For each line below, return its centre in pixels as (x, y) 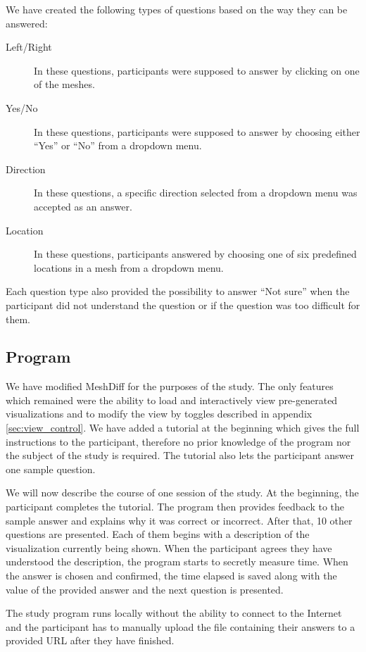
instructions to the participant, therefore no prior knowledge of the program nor (178, 441)
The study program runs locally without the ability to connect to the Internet (174, 613)
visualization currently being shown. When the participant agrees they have (169, 547)
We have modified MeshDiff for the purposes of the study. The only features (170, 386)
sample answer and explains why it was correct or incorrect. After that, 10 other (179, 520)
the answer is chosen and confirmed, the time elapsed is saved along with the (171, 576)
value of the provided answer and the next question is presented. (145, 589)
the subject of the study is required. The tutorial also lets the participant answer (180, 455)
